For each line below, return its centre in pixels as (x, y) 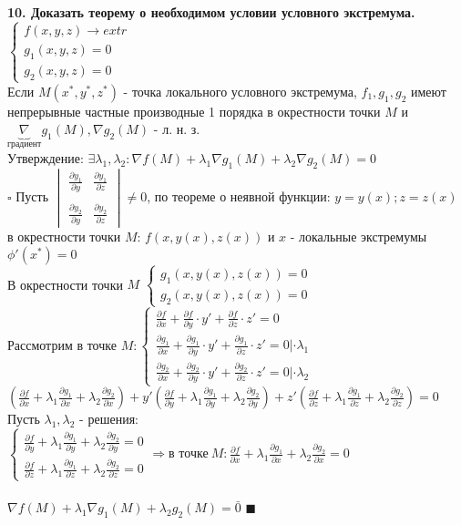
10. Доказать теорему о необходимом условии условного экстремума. (211, 12)
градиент (25, 144)
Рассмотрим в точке (62, 344)
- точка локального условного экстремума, (240, 91)
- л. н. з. (177, 129)
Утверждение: (46, 157)
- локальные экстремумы (359, 237)
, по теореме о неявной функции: (239, 196)
